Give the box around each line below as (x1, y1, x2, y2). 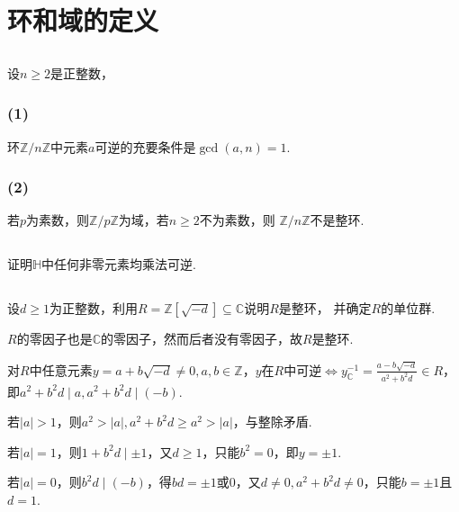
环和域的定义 (7, 2, 159, 39)
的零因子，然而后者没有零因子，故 (100, 329, 302, 348)
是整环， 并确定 (278, 299, 372, 318)
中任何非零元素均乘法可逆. (41, 255, 197, 274)
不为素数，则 (199, 211, 275, 229)
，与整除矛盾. (232, 412, 312, 431)
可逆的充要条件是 (94, 137, 196, 156)
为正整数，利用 (49, 299, 138, 318)
